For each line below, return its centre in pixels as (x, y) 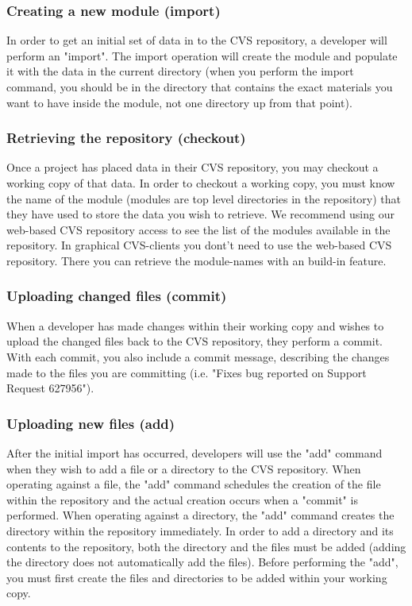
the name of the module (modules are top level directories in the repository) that (204, 198)
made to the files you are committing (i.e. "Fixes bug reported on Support (187, 372)
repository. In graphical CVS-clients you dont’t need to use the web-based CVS (199, 245)
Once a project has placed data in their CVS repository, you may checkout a (193, 167)
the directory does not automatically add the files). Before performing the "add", (202, 562)
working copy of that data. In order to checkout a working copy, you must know (201, 183)
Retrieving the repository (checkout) (126, 138)
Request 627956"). (50, 388)
